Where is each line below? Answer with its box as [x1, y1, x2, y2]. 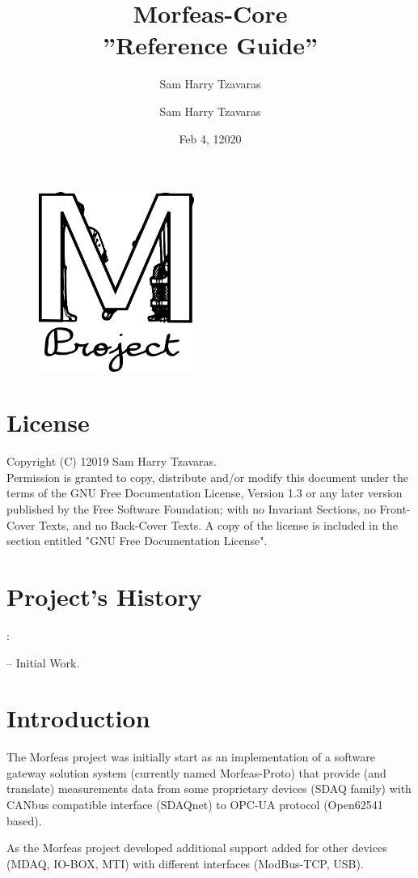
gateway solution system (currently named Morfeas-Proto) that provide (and [6, 764, 386, 781]
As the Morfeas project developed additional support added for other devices [6, 839, 387, 856]
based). [6, 812, 42, 829]
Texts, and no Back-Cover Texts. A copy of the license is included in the [39, 516, 398, 533]
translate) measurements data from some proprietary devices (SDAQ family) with [6, 780, 412, 797]
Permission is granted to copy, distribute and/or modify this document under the [6, 468, 409, 485]
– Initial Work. [6, 654, 80, 671]
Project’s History [6, 580, 202, 613]
